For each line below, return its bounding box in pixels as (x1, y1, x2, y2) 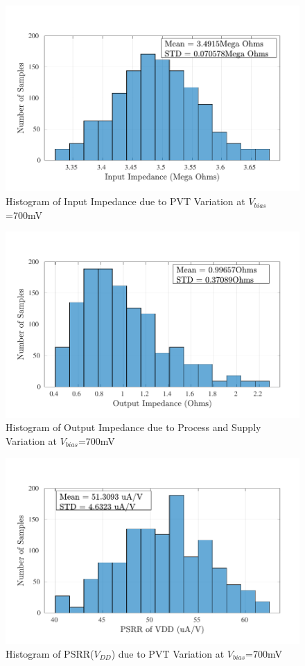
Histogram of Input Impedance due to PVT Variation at (6, 194, 245, 209)
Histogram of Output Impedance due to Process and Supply (6, 420, 261, 435)
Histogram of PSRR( (6, 646, 94, 660)
